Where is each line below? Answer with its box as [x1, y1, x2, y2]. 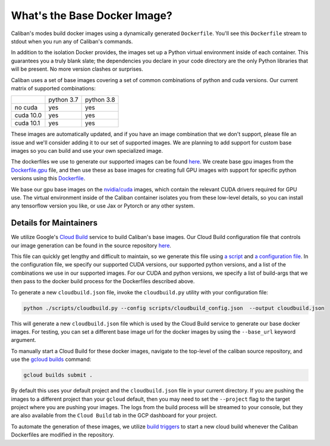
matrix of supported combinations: [11, 84, 96, 92]
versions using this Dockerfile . [11, 175, 86, 182]
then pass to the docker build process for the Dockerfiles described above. [11, 278, 195, 285]
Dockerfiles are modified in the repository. [11, 431, 114, 438]
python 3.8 [84, 96, 115, 104]
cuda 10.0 [14, 111, 42, 120]
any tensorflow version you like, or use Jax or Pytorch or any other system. [11, 202, 195, 209]
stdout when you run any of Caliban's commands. [11, 37, 133, 45]
